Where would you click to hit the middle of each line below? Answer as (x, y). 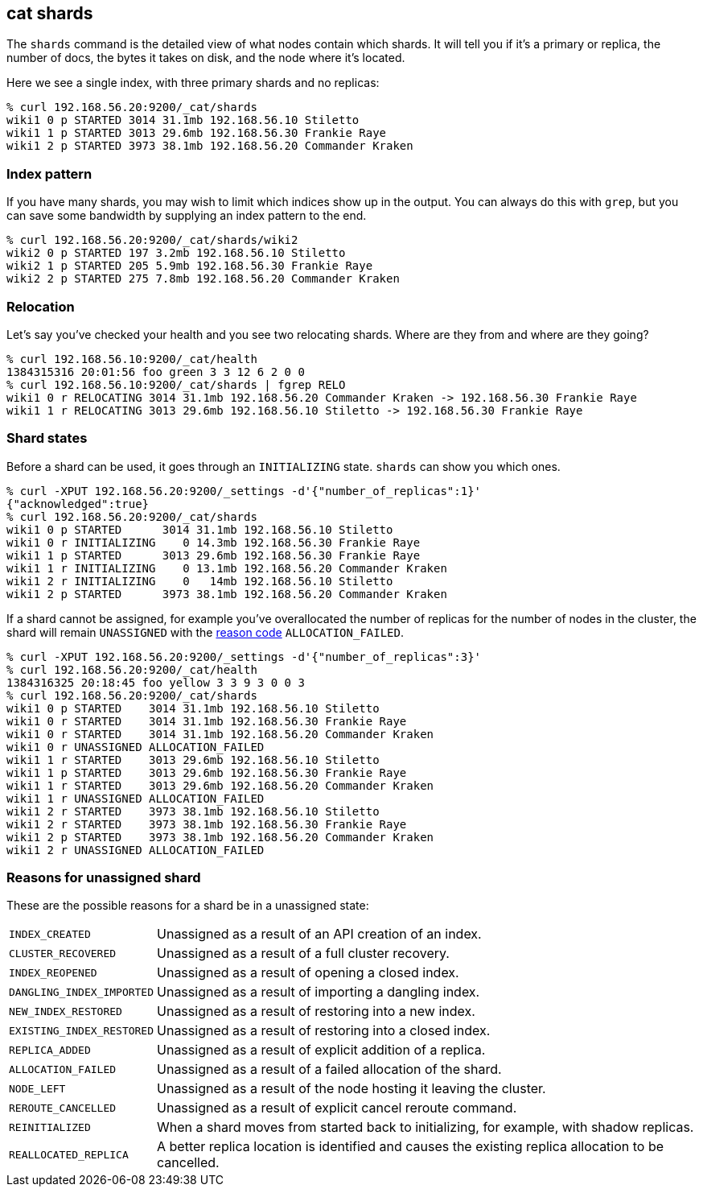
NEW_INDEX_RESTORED (66, 1011)
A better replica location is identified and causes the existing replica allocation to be (411, 1147)
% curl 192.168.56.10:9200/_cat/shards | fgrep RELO (176, 384)
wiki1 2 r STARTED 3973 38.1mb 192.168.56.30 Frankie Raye (207, 824)
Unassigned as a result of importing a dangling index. (319, 992)
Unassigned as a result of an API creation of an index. (319, 934)
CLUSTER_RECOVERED (63, 953)
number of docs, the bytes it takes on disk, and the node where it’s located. (206, 58)
